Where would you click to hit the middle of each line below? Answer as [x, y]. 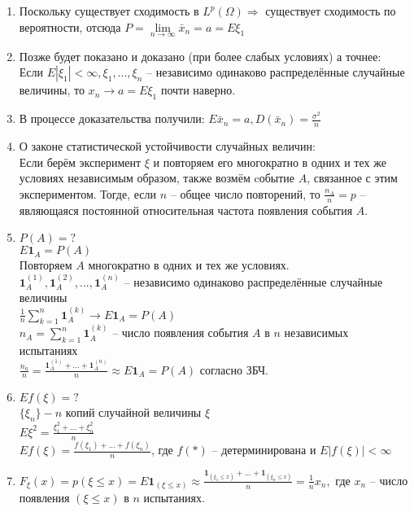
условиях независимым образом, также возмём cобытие [157, 178]
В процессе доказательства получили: [112, 118]
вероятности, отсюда [70, 26]
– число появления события [181, 333]
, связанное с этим [352, 178]
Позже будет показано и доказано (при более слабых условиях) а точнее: [200, 56]
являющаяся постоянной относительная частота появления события [186, 210]
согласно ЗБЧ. [234, 369]
